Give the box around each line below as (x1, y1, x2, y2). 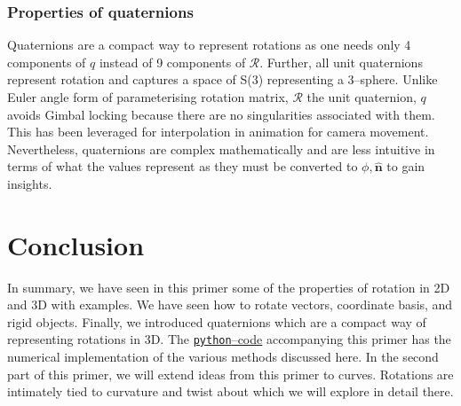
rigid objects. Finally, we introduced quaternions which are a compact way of (7, 312, 426, 331)
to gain (386, 157, 425, 176)
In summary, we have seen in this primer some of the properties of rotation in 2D (7, 277, 450, 296)
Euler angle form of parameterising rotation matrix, (7, 88, 289, 105)
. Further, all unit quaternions (259, 52, 423, 71)
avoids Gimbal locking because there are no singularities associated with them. (7, 105, 435, 123)
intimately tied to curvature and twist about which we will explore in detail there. (7, 382, 454, 401)
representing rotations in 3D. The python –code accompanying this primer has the (7, 330, 451, 348)
